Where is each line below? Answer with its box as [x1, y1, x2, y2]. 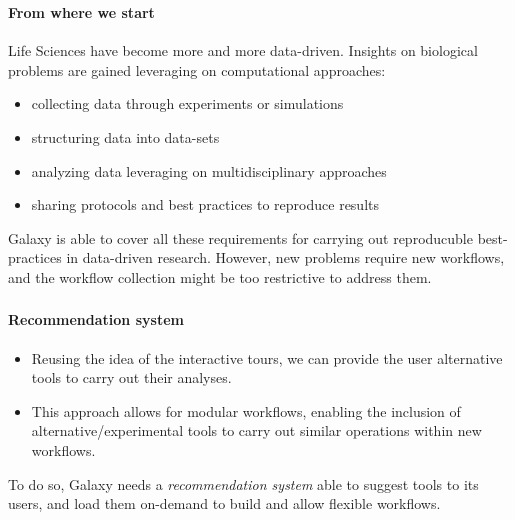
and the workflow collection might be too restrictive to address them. [8, 266, 432, 287]
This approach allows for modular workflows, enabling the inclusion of [31, 400, 461, 421]
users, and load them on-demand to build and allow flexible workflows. [8, 493, 441, 514]
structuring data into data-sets [31, 126, 220, 147]
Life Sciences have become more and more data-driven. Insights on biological [8, 40, 478, 61]
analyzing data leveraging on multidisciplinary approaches [31, 160, 387, 181]
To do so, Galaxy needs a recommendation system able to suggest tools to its [8, 473, 479, 494]
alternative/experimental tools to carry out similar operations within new [31, 420, 482, 441]
